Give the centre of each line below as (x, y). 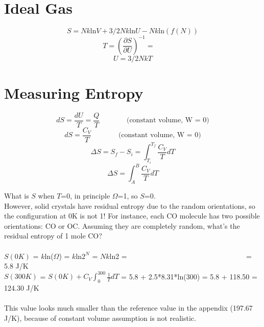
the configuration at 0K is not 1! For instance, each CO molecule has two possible (132, 216)
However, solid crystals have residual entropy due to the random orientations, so (130, 205)
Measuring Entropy (74, 92)
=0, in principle (86, 196)
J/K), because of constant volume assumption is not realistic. (100, 318)
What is (17, 196)
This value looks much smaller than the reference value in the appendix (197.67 (128, 308)
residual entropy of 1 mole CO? (53, 236)
